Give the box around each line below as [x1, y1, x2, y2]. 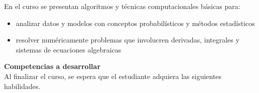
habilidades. [4, 80, 41, 91]
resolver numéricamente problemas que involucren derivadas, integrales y [16, 34, 239, 45]
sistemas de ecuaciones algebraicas [16, 44, 121, 54]
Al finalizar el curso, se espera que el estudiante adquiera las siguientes [4, 70, 222, 81]
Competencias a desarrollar [4, 61, 101, 71]
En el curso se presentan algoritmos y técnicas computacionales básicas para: [4, 1, 240, 11]
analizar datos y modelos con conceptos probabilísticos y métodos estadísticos [16, 17, 255, 28]
